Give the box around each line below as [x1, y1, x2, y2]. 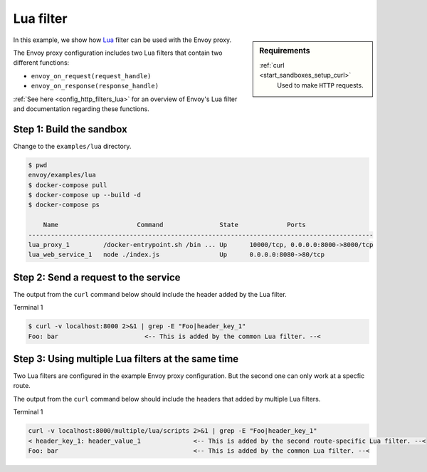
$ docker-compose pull [28, 181, 107, 189]
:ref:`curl [259, 61, 285, 69]
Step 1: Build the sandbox [13, 123, 127, 135]
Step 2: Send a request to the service [13, 271, 181, 283]
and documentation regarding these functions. [13, 104, 149, 113]
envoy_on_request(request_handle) [31, 72, 152, 80]
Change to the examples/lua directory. [13, 142, 132, 150]
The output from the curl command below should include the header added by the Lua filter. [13, 290, 288, 298]
